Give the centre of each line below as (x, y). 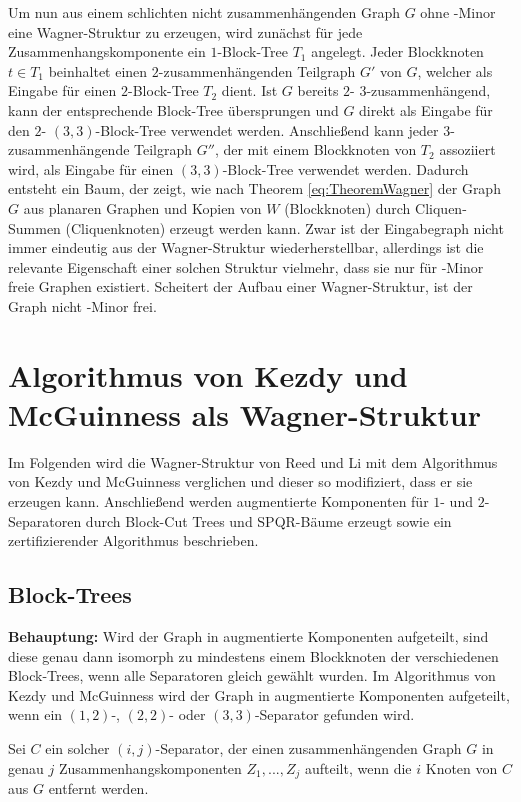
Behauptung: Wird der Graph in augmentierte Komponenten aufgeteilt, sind (248, 635)
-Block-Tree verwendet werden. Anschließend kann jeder (267, 129)
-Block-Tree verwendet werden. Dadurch (345, 168)
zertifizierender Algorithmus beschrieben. (133, 540)
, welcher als (455, 70)
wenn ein (35, 714)
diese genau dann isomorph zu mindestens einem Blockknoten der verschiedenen (253, 655)
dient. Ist (249, 90)
